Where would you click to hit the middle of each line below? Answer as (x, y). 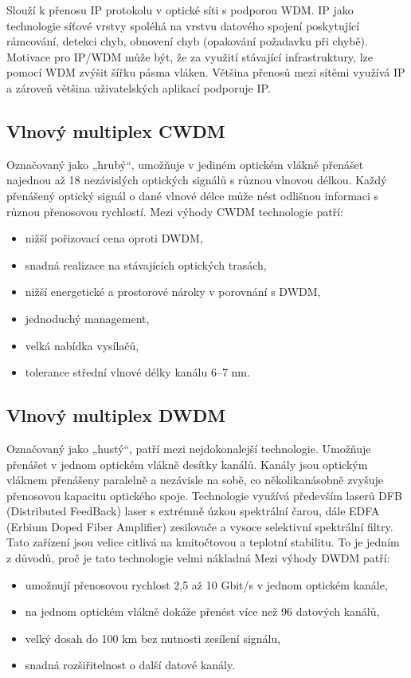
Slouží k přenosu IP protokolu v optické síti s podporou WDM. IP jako (180, 10)
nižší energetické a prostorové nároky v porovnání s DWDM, (173, 292)
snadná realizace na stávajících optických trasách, (146, 264)
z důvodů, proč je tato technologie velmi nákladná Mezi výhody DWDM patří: (198, 558)
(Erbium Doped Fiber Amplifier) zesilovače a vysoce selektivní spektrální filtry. (200, 526)
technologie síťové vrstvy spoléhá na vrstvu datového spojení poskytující (183, 25)
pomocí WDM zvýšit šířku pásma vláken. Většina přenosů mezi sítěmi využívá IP (206, 72)
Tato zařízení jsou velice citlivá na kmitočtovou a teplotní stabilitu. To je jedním (203, 542)
